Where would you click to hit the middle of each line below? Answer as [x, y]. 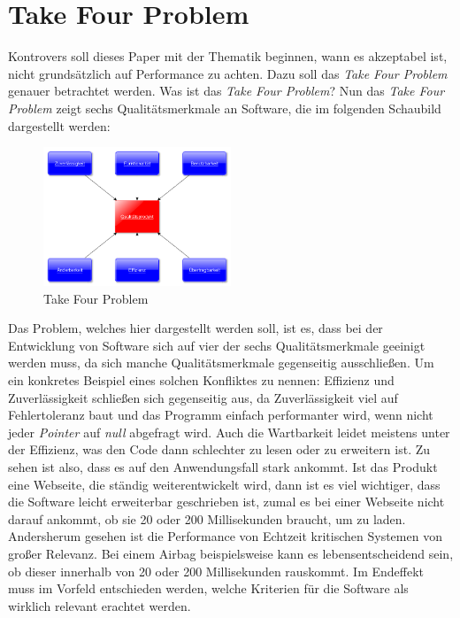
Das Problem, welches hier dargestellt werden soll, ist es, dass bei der [195, 328]
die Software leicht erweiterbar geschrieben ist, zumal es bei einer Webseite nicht [226, 502]
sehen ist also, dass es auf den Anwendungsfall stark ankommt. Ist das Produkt [223, 467]
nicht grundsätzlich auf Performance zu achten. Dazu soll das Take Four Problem [228, 73]
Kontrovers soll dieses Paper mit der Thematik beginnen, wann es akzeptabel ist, [228, 56]
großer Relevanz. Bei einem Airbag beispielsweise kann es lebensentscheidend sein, [231, 553]
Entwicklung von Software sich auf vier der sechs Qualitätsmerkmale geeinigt [217, 345]
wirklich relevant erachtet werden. [100, 605]
